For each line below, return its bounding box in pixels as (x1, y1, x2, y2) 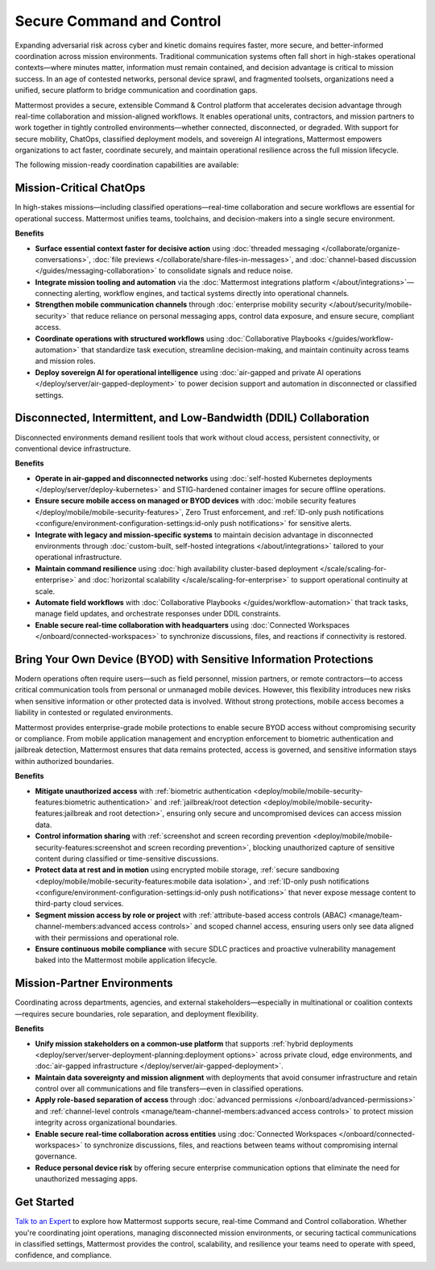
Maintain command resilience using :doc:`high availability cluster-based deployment (35, 563, 318, 573)
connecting (35, 289, 72, 299)
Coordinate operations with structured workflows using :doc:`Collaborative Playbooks (35, 333, 326, 343)
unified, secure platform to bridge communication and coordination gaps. (14, 86, 258, 95)
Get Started (14, 1195, 74, 1209)
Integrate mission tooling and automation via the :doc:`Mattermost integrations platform (35, 277, 330, 286)
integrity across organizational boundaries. (35, 1118, 177, 1127)
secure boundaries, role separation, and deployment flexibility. (51, 1009, 259, 1018)
